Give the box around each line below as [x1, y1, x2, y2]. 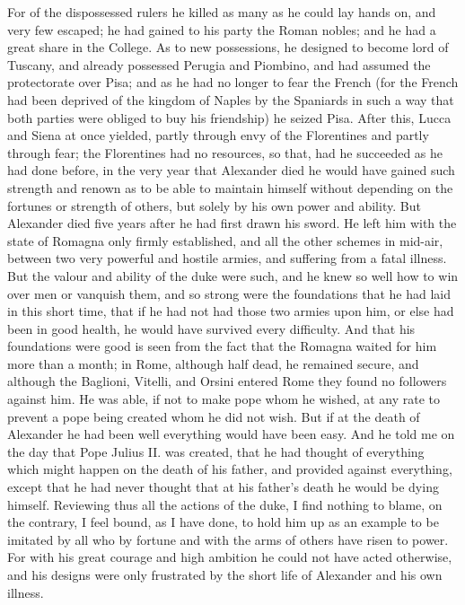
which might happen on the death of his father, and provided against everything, [7, 460, 452, 478]
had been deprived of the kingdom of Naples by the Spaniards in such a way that [7, 90, 454, 109]
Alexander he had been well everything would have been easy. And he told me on [7, 425, 455, 443]
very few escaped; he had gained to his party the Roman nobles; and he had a [7, 20, 436, 39]
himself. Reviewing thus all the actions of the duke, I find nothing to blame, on [7, 495, 443, 513]
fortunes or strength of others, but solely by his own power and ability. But [7, 196, 421, 215]
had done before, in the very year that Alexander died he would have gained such [7, 161, 455, 180]
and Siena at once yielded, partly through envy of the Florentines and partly [7, 126, 429, 145]
